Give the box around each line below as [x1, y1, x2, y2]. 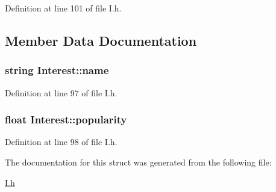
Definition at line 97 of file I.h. [5, 86, 118, 99]
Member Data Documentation [5, 31, 197, 49]
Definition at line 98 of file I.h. [5, 135, 118, 148]
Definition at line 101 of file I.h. [5, 2, 122, 14]
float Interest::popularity [5, 112, 127, 127]
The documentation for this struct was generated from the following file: [5, 156, 272, 168]
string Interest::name [5, 63, 109, 78]
